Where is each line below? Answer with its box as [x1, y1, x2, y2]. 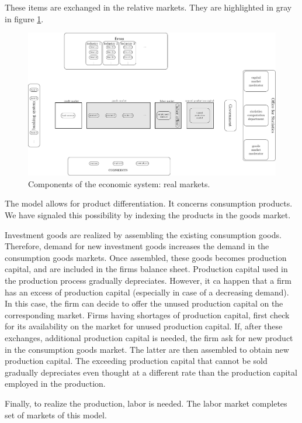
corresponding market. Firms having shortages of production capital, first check [5, 308, 290, 321]
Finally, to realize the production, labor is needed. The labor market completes [5, 397, 287, 409]
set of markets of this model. [5, 408, 107, 421]
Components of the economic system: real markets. [28, 177, 210, 190]
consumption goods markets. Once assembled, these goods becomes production [5, 251, 287, 263]
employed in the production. [5, 377, 106, 390]
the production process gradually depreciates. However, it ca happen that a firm [5, 274, 291, 287]
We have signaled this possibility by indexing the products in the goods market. [5, 209, 291, 221]
